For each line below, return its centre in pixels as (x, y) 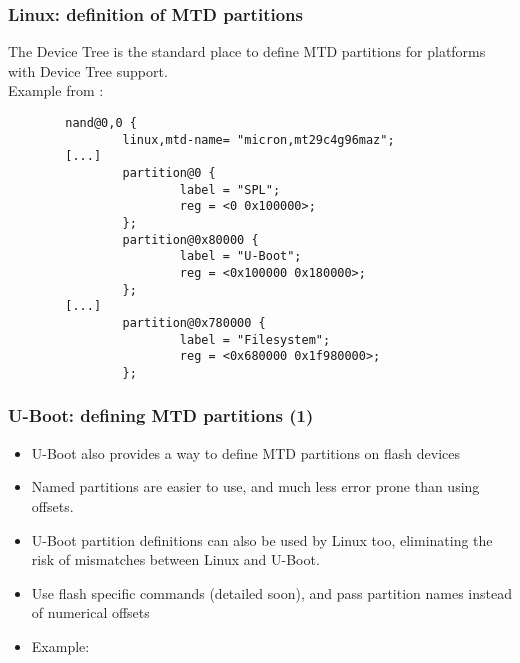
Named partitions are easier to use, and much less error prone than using (255, 486)
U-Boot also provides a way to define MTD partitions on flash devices (246, 452)
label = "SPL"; (230, 189)
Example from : (56, 90)
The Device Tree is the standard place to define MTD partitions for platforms (247, 51)
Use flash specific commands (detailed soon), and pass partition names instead (272, 592)
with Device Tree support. (88, 70)
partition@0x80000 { (190, 239)
